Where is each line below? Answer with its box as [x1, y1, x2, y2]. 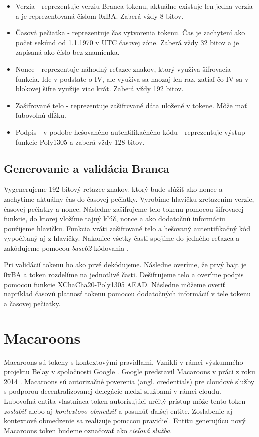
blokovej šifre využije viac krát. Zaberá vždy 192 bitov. [15, 83, 184, 94]
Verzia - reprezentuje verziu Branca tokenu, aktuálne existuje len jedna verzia [15, 1, 253, 11]
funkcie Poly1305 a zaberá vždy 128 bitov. [15, 136, 145, 146]
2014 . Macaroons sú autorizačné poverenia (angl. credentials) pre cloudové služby [4, 376, 255, 386]
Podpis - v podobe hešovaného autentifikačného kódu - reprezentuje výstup [15, 126, 245, 137]
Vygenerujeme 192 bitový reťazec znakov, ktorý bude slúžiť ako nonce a [4, 184, 223, 194]
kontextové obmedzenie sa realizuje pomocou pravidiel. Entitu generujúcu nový [4, 415, 246, 426]
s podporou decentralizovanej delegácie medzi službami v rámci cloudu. [4, 386, 221, 396]
